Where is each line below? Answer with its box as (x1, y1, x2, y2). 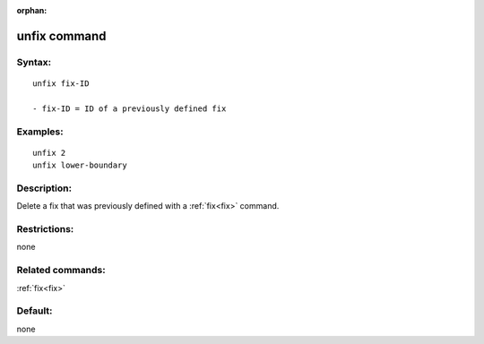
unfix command (16, 28, 107, 44)
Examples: (16, 125, 64, 138)
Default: (16, 305, 53, 317)
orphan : (16, 5, 48, 15)
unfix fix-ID (32, 78, 90, 89)
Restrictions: (16, 223, 74, 235)
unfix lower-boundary (32, 160, 127, 170)
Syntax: (16, 56, 52, 68)
